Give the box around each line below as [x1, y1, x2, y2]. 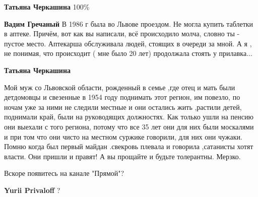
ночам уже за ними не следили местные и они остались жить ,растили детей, [4, 101, 242, 112]
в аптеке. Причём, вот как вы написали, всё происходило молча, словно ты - [4, 28, 240, 39]
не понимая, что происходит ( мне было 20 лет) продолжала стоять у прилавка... [4, 48, 252, 58]
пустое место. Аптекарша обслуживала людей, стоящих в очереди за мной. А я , [4, 38, 252, 48]
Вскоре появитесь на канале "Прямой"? [4, 168, 124, 178]
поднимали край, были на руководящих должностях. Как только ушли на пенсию [4, 111, 253, 122]
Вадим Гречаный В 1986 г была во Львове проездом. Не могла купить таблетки [4, 18, 253, 29]
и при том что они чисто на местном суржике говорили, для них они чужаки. [4, 131, 242, 142]
